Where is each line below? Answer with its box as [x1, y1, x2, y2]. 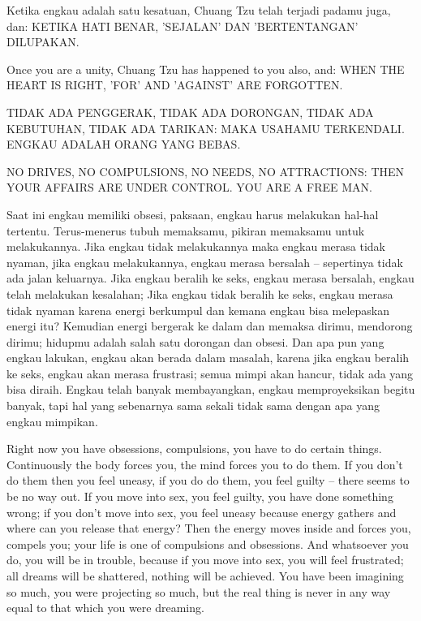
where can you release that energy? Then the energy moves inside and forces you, [6, 520, 411, 537]
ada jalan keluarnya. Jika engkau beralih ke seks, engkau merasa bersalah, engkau [6, 270, 415, 287]
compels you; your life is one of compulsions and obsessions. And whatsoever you [6, 535, 409, 552]
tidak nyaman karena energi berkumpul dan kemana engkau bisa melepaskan [6, 301, 390, 318]
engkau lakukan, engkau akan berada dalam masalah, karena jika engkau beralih [6, 349, 410, 366]
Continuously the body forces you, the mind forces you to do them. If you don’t [6, 455, 403, 472]
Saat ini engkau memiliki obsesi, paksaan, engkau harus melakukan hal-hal [6, 205, 379, 222]
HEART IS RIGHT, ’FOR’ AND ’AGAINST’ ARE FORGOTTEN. [6, 76, 343, 93]
